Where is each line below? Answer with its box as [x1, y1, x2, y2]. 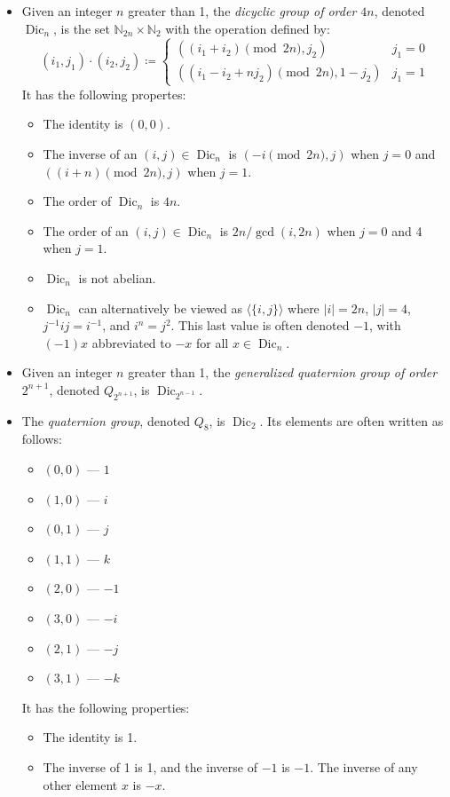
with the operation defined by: [165, 19, 330, 37]
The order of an [43, 221, 129, 240]
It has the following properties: [21, 698, 190, 716]
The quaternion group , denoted [21, 411, 191, 430]
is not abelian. [78, 268, 156, 287]
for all [196, 333, 229, 351]
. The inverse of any [310, 758, 418, 776]
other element [43, 775, 118, 793]
